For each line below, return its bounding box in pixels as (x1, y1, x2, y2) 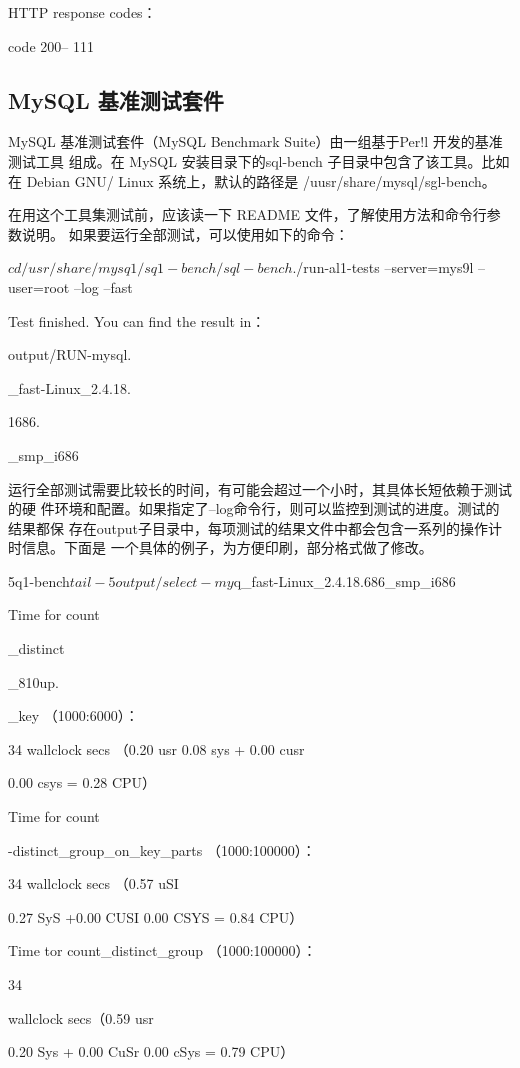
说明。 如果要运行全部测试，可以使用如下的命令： (21, 223, 349, 244)
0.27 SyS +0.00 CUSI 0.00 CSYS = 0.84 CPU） (8, 906, 304, 927)
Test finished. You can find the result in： (8, 310, 266, 331)
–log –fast (73, 276, 133, 297)
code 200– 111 (8, 35, 94, 56)
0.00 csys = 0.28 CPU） (8, 772, 157, 793)
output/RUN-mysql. (8, 344, 132, 365)
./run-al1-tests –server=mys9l (292, 257, 474, 278)
